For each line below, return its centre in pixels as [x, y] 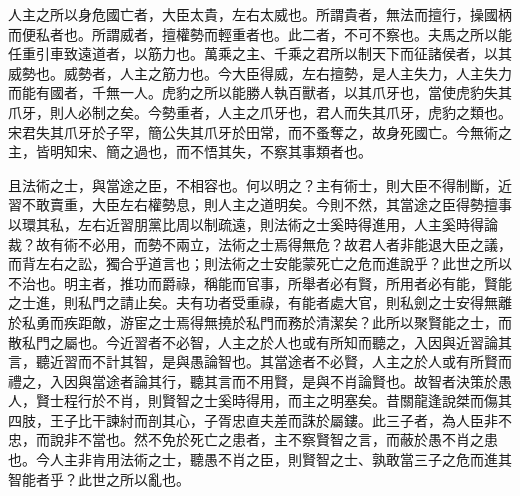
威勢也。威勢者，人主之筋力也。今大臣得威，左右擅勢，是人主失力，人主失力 [260, 72]
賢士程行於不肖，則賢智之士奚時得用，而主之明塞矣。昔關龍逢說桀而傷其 [273, 400]
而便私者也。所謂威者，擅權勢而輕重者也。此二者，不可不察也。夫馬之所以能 [260, 33]
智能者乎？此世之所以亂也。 [99, 478]
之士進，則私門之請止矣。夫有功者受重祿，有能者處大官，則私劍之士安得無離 [260, 302]
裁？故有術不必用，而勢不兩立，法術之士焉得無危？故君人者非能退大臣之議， [260, 243]
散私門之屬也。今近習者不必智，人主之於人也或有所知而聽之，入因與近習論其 [260, 341]
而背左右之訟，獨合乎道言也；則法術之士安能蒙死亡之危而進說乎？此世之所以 [260, 263]
